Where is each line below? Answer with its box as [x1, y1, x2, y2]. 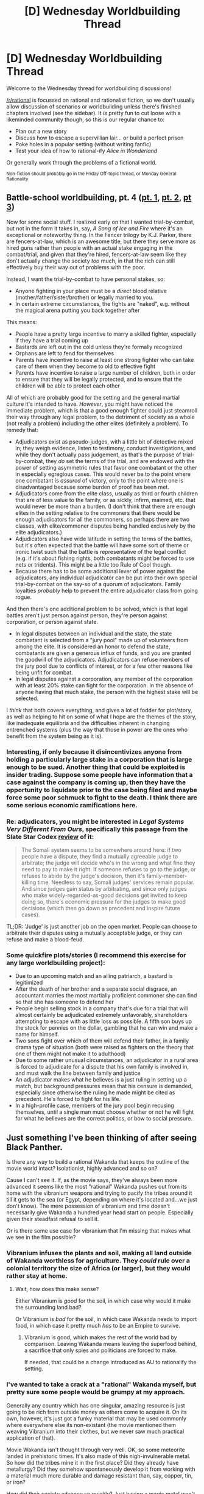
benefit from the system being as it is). [6, 732, 104, 740]
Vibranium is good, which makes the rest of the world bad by [24, 1334, 178, 1341]
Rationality [6, 175, 29, 182]
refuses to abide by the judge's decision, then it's [21, 872, 146, 879]
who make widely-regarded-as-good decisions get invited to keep [21, 891, 188, 899]
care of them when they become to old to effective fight [15, 363, 156, 370]
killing [21, 879, 37, 886]
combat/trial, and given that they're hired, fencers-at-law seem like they [6, 250, 187, 258]
